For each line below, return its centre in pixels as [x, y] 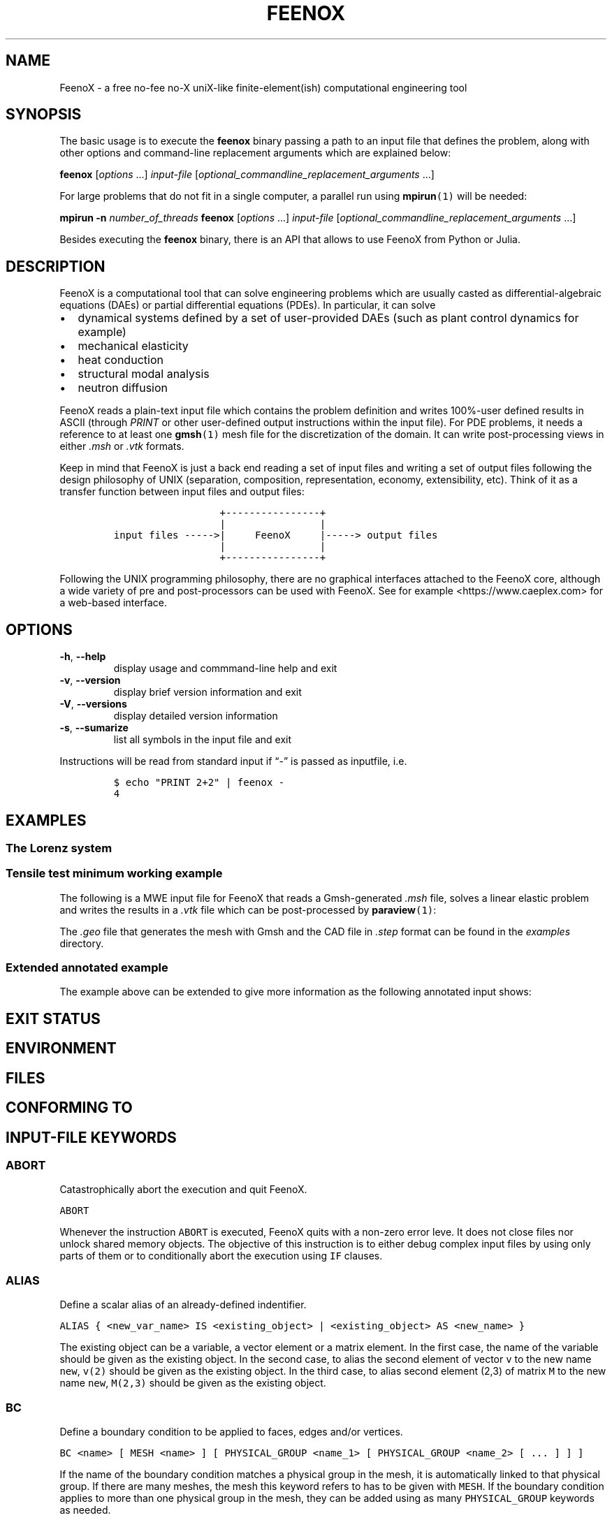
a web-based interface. [113, 603]
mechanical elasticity [133, 346]
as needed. [85, 1510]
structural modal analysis [144, 374]
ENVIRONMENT [61, 1048]
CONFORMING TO [69, 1108]
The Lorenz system [59, 848]
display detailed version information [196, 716]
